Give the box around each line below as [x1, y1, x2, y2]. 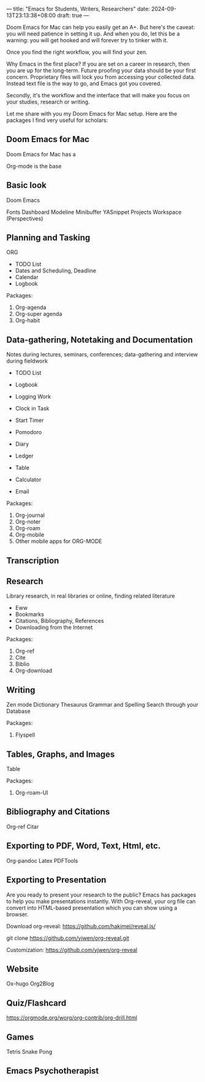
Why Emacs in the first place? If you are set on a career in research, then [6, 61, 190, 67]
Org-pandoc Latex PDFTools [6, 857, 78, 864]
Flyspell [15, 731, 35, 738]
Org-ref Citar [6, 823, 39, 830]
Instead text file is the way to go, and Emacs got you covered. [6, 80, 162, 87]
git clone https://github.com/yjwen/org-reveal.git [6, 934, 130, 942]
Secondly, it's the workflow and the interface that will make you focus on [6, 92, 190, 99]
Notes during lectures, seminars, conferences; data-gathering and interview [6, 351, 198, 358]
